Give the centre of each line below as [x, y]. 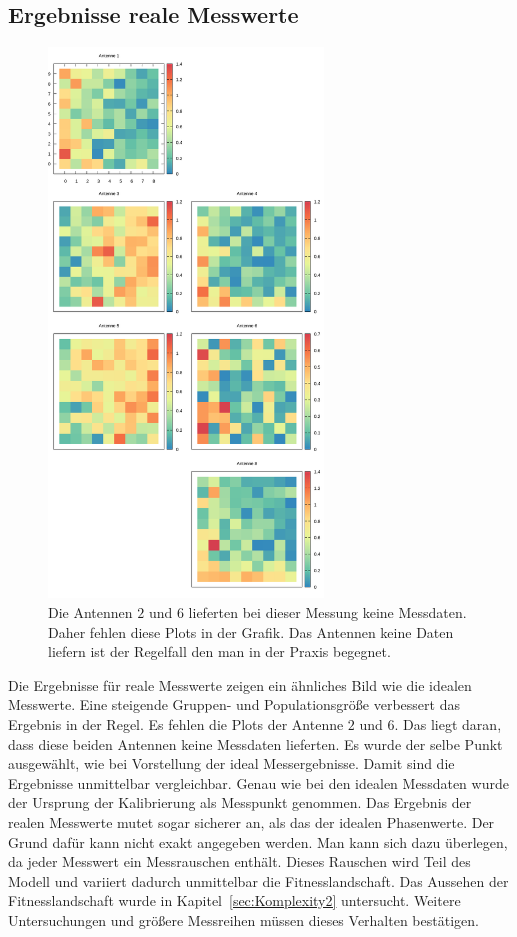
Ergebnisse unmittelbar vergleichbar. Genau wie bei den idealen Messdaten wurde [258, 782]
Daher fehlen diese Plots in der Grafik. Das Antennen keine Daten [251, 631]
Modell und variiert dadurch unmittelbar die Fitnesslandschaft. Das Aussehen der [258, 880]
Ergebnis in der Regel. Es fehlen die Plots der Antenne [176, 723]
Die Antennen [90, 611]
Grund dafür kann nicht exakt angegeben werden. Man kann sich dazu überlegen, [258, 841]
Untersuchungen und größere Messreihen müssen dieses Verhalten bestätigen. [243, 919]
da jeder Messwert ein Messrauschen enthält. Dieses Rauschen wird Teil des [239, 861]
